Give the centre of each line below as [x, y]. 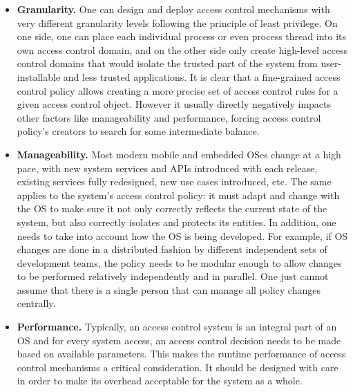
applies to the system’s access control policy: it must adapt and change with [178, 195]
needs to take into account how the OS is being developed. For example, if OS [182, 235]
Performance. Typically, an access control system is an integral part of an [177, 327]
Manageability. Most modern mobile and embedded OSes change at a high [179, 154]
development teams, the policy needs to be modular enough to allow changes [179, 262]
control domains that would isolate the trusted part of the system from [167, 63]
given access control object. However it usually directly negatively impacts [174, 104]
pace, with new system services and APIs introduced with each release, [167, 168]
